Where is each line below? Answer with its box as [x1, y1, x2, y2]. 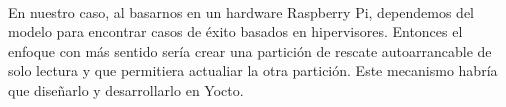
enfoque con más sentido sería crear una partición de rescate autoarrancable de [8, 40, 492, 61]
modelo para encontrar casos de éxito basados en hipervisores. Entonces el [8, 21, 463, 42]
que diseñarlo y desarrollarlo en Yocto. [8, 79, 244, 100]
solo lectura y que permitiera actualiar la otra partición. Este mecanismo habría [8, 60, 498, 81]
